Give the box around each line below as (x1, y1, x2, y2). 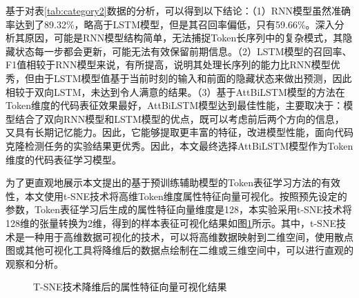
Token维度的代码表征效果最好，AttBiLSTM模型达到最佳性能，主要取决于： (6, 98, 344, 112)
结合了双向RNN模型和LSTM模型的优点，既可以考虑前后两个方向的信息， (14, 111, 345, 126)
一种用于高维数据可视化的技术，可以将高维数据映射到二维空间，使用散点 (24, 229, 353, 244)
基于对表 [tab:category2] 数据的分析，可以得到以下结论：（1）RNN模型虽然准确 (6, 3, 351, 17)
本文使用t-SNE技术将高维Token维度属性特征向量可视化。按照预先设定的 (24, 188, 347, 203)
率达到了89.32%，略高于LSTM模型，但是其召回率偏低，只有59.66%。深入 (6, 17, 335, 31)
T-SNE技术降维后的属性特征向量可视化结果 (33, 279, 227, 294)
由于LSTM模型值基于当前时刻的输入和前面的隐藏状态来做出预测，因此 (34, 70, 352, 85)
